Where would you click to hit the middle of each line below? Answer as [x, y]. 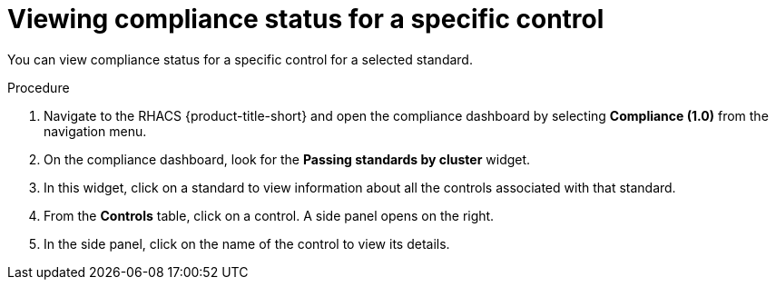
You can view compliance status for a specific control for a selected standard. [240, 59]
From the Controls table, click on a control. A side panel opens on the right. [269, 215]
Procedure [39, 87]
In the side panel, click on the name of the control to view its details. [247, 243]
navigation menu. [95, 131]
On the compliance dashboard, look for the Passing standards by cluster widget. [287, 159]
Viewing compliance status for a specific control [306, 19]
